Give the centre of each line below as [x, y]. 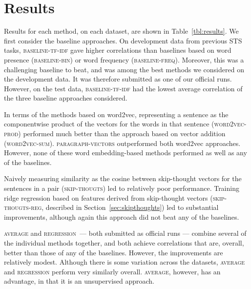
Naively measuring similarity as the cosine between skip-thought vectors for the [123, 178]
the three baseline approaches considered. [66, 98]
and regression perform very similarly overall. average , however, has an [112, 271]
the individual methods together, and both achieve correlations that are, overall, [124, 243]
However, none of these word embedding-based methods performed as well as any [125, 153]
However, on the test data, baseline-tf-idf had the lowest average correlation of [123, 88]
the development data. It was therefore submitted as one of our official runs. [118, 79]
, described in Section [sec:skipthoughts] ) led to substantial [130, 207]
